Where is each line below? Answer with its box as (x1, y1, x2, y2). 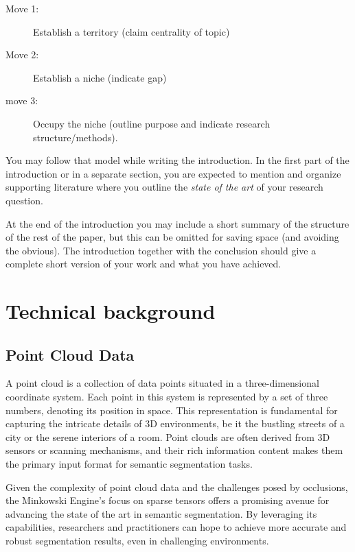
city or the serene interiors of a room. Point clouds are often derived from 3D (5, 429, 330, 444)
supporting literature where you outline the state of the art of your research (5, 180, 323, 194)
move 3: (5, 93, 38, 108)
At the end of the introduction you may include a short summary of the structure (5, 216, 350, 230)
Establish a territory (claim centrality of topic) (33, 24, 230, 38)
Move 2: (5, 47, 39, 62)
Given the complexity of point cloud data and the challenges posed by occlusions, (5, 479, 348, 494)
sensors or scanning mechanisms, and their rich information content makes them (5, 443, 343, 457)
